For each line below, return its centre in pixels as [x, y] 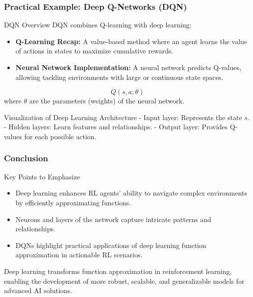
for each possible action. [60, 136]
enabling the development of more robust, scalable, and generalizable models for [124, 281]
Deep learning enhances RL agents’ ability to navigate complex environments [131, 193]
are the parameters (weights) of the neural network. [107, 101]
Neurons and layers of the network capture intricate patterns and [113, 219]
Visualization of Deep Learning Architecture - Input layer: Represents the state [123, 117]
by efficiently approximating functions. [73, 202]
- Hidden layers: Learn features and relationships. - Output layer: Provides [116, 127]
